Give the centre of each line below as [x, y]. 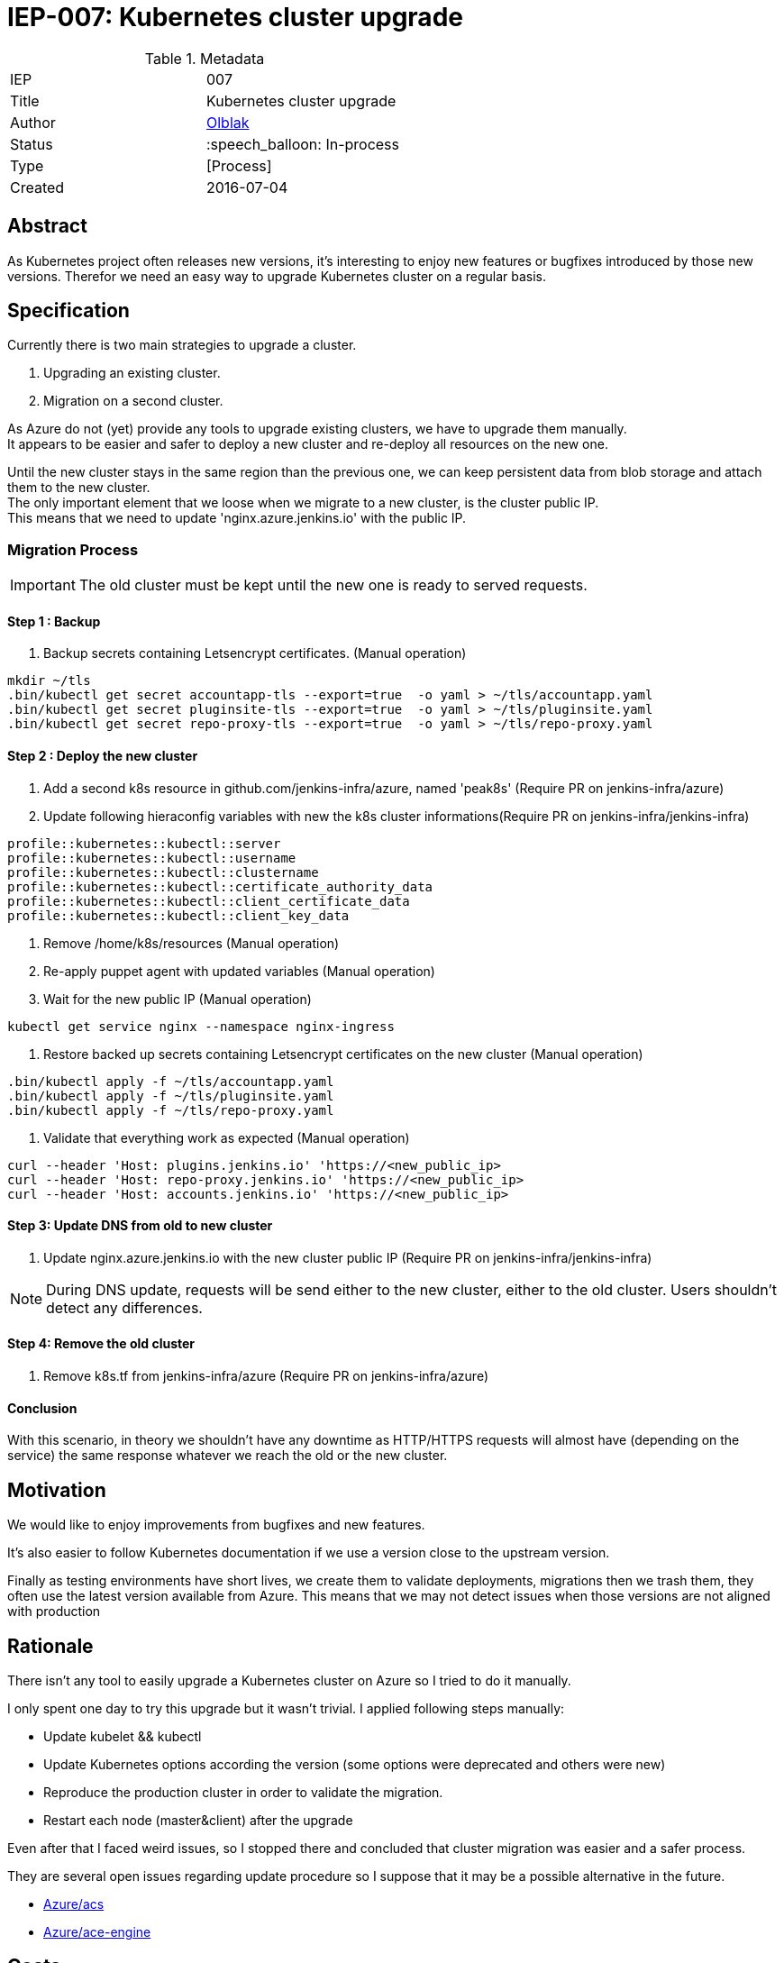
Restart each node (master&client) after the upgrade [198, 1820]
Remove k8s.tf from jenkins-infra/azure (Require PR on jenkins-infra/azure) [266, 1376]
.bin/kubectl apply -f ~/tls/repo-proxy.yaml [171, 1110]
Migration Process [73, 549]
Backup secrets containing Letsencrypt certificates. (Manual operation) [255, 653]
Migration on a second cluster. [133, 401]
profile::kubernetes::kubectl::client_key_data [178, 915]
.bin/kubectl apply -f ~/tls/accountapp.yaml [171, 1081]
